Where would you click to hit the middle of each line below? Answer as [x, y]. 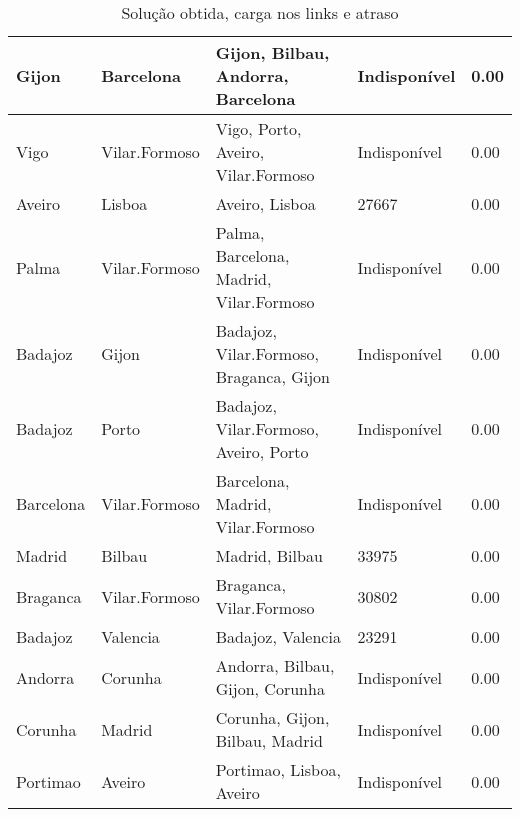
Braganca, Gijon [272, 376]
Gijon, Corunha [270, 688]
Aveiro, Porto [262, 451]
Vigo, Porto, [258, 128]
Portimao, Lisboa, [278, 769]
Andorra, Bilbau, [275, 665]
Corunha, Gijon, [272, 717]
